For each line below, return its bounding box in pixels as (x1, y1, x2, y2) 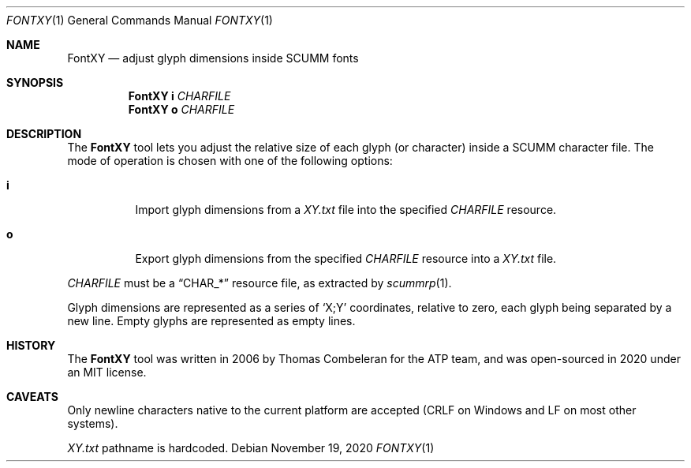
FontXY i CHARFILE (128, 89, 231, 103)
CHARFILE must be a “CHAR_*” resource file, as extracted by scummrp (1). (67, 276, 452, 290)
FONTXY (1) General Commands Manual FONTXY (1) (6, 13, 273, 27)
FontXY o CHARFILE (128, 103, 235, 116)
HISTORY (6, 339, 56, 352)
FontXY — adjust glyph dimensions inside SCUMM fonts (67, 51, 359, 65)
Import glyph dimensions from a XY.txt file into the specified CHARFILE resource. (135, 203, 557, 216)
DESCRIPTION (6, 127, 82, 140)
